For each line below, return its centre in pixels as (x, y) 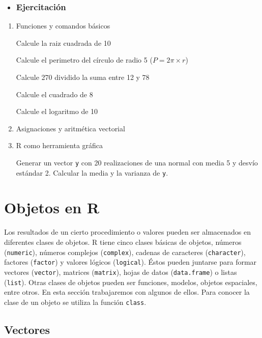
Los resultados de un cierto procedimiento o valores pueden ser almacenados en (127, 232)
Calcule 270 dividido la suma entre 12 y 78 (83, 77)
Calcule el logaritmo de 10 (57, 111)
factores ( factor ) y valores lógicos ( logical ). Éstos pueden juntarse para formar (130, 262)
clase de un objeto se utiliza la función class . (75, 302)
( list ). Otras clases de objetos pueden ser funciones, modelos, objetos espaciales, (131, 282)
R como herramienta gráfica (60, 145)
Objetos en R (52, 207)
